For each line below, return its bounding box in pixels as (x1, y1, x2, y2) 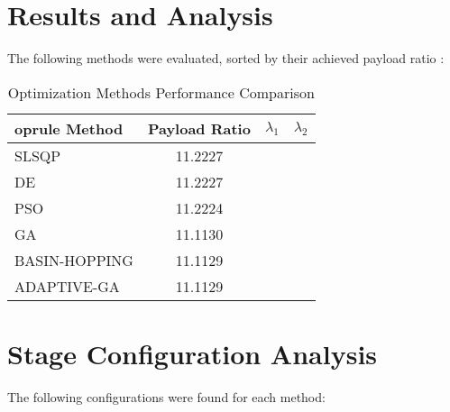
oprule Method (14, 117, 124, 139)
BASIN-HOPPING (14, 249, 133, 270)
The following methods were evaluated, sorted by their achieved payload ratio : (7, 49, 445, 68)
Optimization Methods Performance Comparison (7, 81, 315, 103)
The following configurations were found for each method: (7, 387, 326, 406)
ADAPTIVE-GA (14, 275, 120, 297)
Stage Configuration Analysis (7, 334, 378, 371)
